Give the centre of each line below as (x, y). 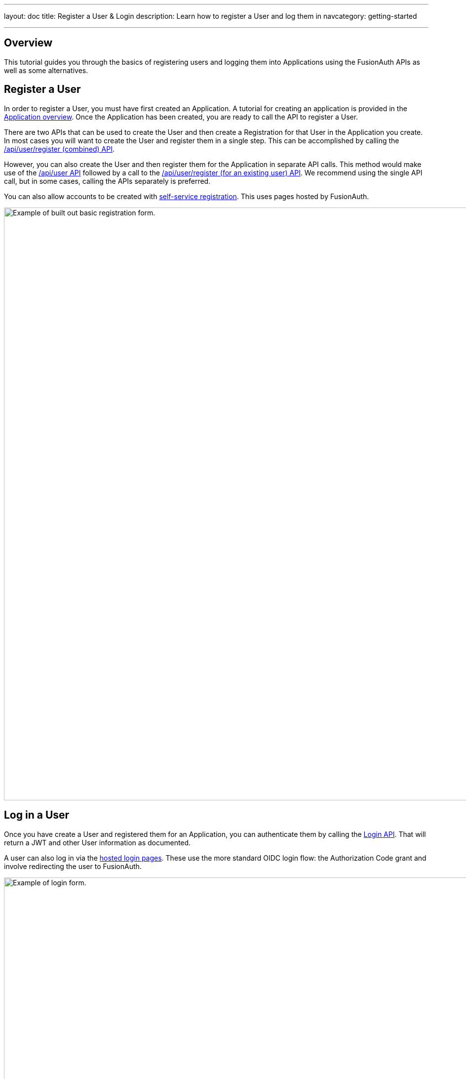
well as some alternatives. (46, 70)
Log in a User (37, 815)
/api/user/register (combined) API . (59, 149)
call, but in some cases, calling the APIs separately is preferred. (107, 181)
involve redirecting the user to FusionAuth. (73, 866)
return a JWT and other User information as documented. (97, 842)
